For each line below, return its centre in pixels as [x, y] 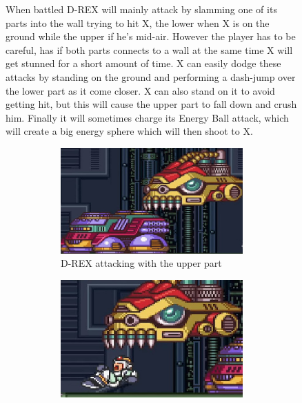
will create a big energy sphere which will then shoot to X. [129, 131]
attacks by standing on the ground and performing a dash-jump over [151, 76]
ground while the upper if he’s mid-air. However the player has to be [151, 36]
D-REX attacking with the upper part [141, 263]
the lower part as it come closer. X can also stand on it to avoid [140, 90]
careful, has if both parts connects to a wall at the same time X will [149, 49]
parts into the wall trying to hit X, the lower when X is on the [138, 22]
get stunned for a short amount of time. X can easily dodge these [143, 63]
